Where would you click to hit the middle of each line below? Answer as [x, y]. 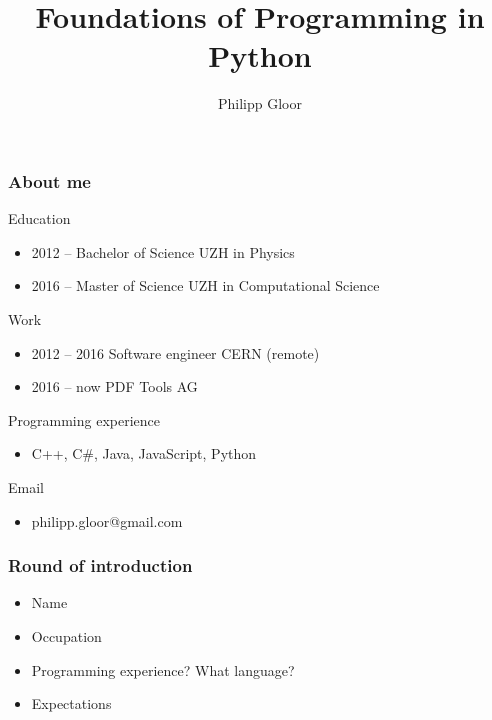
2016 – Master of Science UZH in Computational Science [205, 285]
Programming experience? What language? [163, 669]
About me [49, 180]
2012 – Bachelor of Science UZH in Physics [163, 251]
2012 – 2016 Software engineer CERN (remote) [175, 352]
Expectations [71, 703]
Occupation [66, 635]
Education [39, 218]
